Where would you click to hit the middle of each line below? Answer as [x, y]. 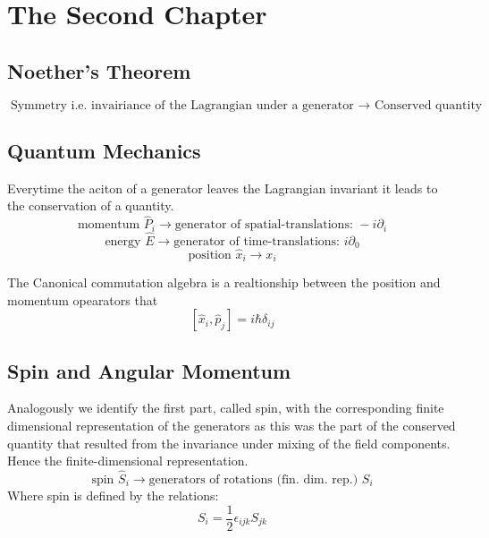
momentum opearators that [83, 299]
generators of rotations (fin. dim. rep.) [253, 479]
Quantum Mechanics [104, 150]
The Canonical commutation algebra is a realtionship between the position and [224, 282]
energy [123, 241]
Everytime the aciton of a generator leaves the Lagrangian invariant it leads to [223, 188]
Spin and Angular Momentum [149, 370]
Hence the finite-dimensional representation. [128, 461]
